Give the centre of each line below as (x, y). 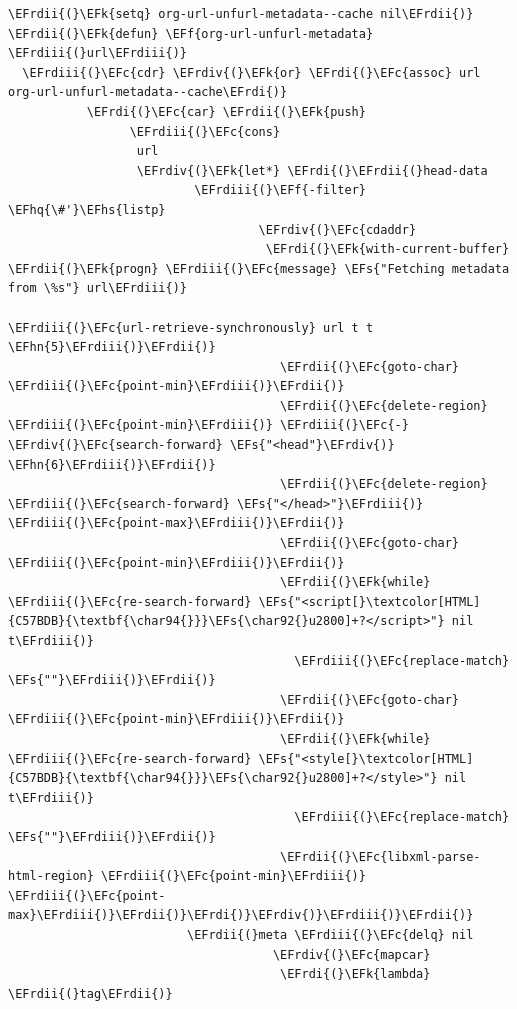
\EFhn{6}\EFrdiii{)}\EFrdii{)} (112, 464)
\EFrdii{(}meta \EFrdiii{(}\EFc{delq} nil (330, 934)
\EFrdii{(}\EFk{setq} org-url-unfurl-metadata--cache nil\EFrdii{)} (241, 14)
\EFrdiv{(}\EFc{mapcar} (351, 954)
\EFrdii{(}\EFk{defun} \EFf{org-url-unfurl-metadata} (191, 33)
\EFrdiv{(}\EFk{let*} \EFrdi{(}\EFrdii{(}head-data (312, 170)
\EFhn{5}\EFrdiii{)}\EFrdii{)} (112, 347)
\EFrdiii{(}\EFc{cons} (205, 131)
